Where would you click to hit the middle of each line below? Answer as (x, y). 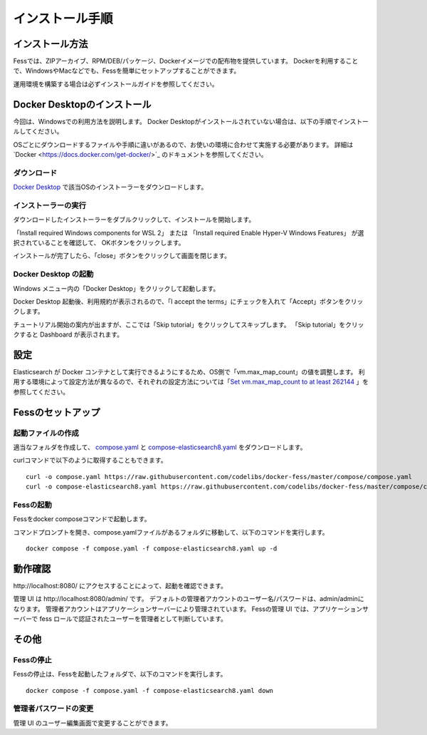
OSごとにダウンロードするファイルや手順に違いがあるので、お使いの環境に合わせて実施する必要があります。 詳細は (183, 144)
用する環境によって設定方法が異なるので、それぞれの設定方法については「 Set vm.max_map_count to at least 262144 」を (191, 382)
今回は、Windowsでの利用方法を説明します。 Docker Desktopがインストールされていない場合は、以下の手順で (175, 121)
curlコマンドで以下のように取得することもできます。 (90, 461)
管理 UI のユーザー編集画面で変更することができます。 (93, 723)
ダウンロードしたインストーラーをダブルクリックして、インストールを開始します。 (134, 220)
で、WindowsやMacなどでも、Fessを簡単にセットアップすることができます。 (127, 71)
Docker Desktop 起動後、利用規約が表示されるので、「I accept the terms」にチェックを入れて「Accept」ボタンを (179, 301)
